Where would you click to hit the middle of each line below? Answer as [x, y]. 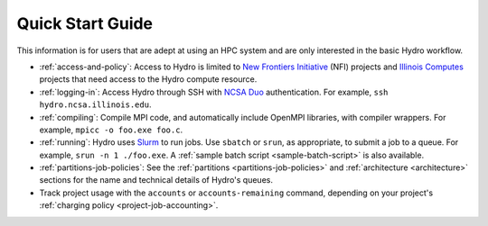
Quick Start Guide [85, 23]
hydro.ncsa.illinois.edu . [95, 104]
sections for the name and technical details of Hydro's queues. [156, 180]
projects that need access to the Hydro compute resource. [148, 79]
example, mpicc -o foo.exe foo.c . [111, 130]
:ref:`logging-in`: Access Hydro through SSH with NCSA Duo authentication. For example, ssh [214, 92]
